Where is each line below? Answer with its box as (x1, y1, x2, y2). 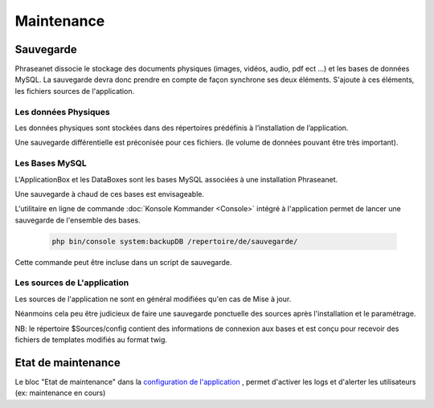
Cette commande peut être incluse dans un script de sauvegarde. (14, 257, 232, 267)
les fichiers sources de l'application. (14, 86, 135, 96)
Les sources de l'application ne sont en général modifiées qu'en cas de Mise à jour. (14, 294, 292, 304)
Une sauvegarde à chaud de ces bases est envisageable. (14, 189, 205, 198)
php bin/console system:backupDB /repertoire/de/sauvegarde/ (51, 237, 298, 246)
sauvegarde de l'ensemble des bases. (14, 215, 141, 225)
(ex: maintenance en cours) (14, 388, 106, 398)
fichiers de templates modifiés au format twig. (14, 334, 168, 345)
